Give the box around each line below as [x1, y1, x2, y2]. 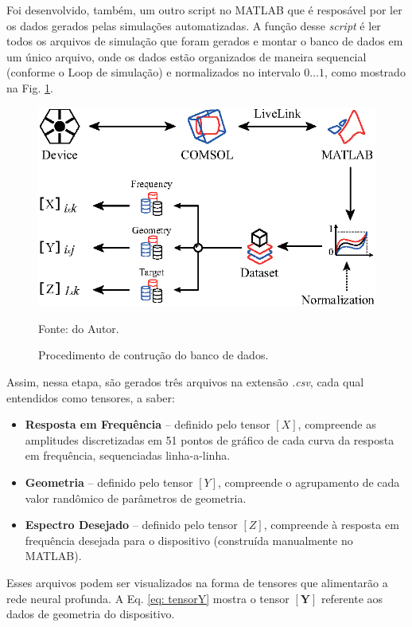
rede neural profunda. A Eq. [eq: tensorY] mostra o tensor [6, 590, 290, 606]
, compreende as [297, 416, 376, 433]
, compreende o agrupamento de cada [217, 474, 400, 491]
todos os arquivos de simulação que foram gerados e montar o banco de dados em [6, 33, 403, 49]
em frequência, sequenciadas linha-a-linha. [25, 447, 231, 464]
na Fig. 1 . [6, 79, 53, 96]
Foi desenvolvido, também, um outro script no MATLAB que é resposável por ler [6, 2, 402, 18]
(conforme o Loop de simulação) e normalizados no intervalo [6, 64, 301, 80]
